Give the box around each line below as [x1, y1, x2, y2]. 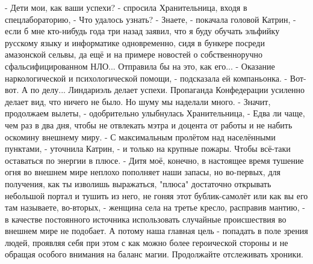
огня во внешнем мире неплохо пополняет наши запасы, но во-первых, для [5, 166, 280, 178]
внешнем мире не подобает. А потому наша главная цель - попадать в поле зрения [5, 224, 308, 237]
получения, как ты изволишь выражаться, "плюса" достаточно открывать [5, 177, 271, 190]
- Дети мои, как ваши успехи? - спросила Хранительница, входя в [5, 1, 247, 13]
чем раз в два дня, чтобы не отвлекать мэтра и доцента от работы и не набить [5, 118, 293, 131]
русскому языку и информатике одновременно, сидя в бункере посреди [5, 36, 265, 49]
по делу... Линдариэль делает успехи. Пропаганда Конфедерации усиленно [30, 83, 305, 96]
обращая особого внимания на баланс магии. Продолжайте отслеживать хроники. [5, 248, 303, 260]
